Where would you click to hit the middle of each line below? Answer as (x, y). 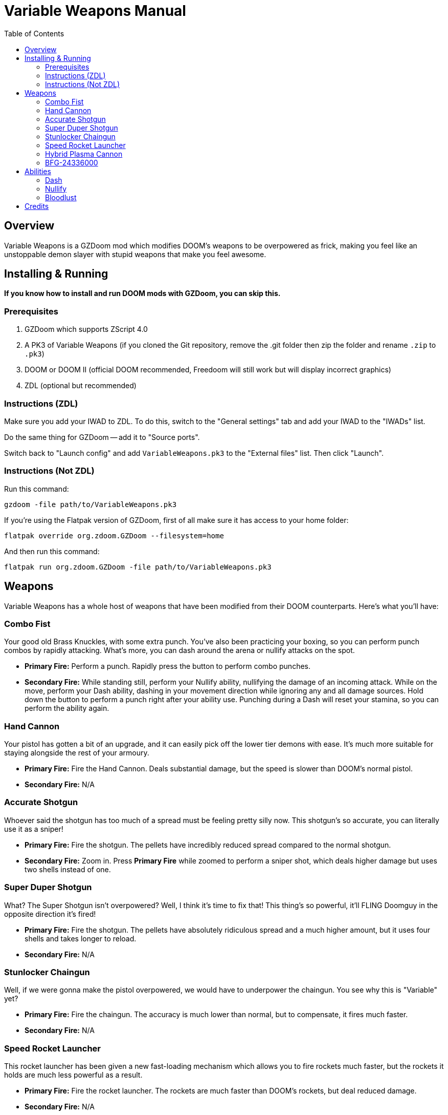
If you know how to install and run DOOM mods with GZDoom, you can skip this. (142, 293)
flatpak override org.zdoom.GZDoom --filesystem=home (114, 535)
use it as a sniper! (34, 829)
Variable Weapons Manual (95, 11)
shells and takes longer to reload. (81, 938)
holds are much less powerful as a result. (73, 1075)
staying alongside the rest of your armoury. (77, 753)
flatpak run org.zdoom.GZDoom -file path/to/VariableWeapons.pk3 (138, 567)
